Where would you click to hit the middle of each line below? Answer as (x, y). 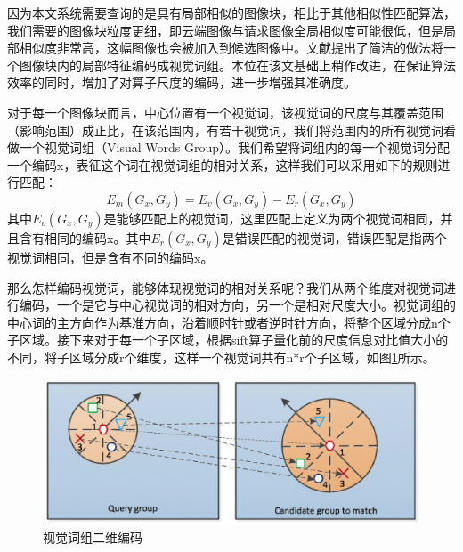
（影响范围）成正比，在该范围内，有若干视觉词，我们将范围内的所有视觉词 (225, 130)
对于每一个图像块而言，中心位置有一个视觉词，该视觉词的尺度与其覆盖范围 (225, 112)
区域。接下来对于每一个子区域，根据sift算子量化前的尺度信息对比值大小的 (234, 340)
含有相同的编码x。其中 (85, 237)
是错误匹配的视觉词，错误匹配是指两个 (334, 237)
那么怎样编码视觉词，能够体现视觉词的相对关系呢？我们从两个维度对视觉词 (225, 287)
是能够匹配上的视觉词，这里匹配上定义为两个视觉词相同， (272, 218)
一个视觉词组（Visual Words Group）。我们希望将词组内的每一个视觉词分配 (234, 147)
